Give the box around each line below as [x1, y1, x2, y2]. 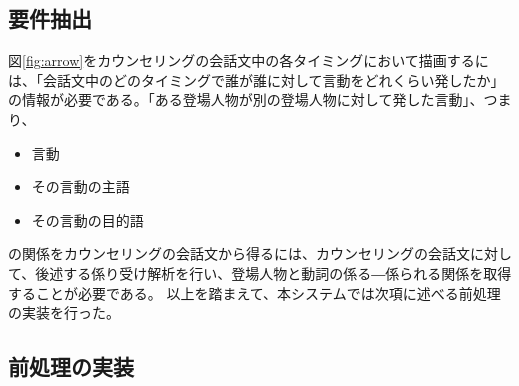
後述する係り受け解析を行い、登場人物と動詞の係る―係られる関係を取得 [35, 262, 512, 283]
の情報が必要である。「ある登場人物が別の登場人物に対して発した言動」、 [8, 89, 484, 110]
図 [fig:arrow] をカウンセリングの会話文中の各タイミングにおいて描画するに [8, 50, 489, 71]
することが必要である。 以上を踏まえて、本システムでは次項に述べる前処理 [8, 282, 501, 303]
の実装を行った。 [8, 302, 120, 323]
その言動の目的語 [31, 209, 144, 230]
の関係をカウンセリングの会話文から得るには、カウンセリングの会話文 [8, 243, 470, 264]
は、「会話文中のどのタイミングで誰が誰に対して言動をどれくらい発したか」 [8, 69, 505, 90]
